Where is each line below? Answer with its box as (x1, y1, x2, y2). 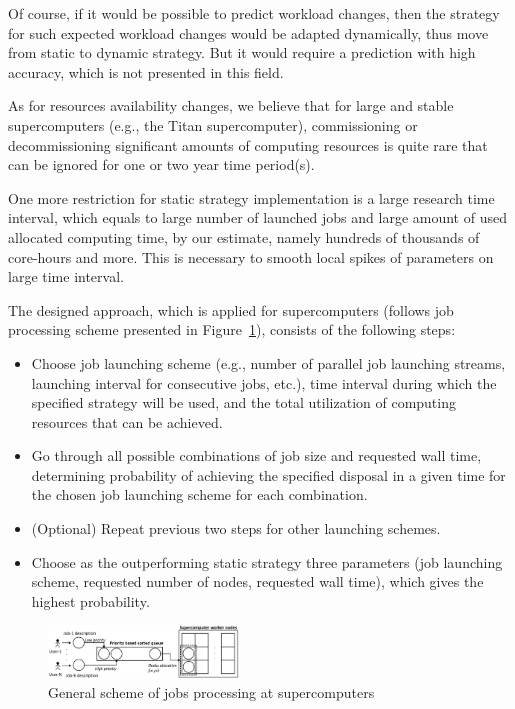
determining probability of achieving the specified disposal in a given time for (31, 464, 506, 485)
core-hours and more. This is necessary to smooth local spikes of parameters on (8, 246, 494, 267)
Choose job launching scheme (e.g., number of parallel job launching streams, (31, 352, 506, 373)
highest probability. (31, 590, 150, 611)
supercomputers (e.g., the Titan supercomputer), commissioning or (8, 114, 418, 135)
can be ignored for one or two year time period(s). (8, 154, 315, 175)
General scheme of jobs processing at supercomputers (48, 682, 375, 703)
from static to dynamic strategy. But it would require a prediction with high (8, 42, 476, 63)
